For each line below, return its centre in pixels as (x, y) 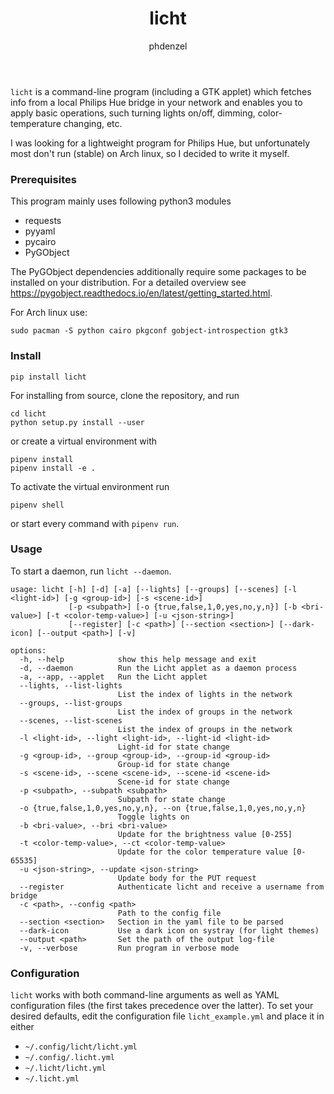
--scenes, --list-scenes (71, 720)
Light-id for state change (173, 747)
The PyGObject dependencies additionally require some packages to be (158, 272)
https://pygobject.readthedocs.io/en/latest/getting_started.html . (141, 293)
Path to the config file (169, 913)
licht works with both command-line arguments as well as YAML (145, 995)
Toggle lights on (153, 817)
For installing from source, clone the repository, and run (125, 395)
